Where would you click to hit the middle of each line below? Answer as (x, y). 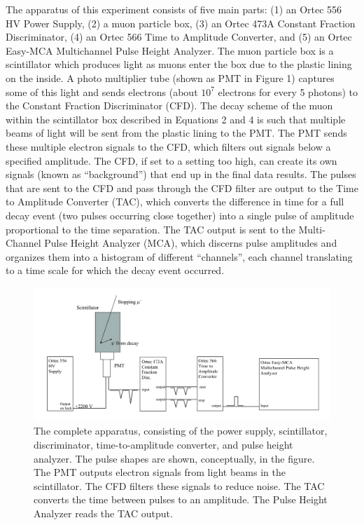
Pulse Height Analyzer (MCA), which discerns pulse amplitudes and (191, 243)
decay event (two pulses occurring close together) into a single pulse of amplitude (180, 215)
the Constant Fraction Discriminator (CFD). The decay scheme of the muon (169, 105)
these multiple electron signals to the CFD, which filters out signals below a (168, 146)
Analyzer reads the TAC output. (103, 513)
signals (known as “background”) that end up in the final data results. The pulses (181, 174)
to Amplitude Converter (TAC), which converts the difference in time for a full (175, 202)
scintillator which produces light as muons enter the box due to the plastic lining (179, 64)
